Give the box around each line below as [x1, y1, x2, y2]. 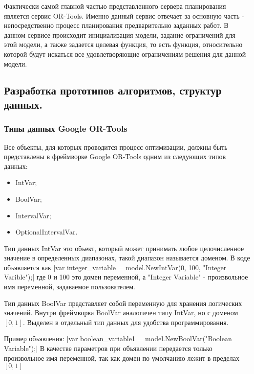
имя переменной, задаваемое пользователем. [4, 281, 136, 292]
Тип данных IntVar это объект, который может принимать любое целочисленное [4, 243, 244, 253]
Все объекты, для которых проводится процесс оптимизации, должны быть [4, 141, 228, 152]
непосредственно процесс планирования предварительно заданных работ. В [4, 20, 229, 30]
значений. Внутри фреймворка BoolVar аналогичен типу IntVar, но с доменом [4, 307, 238, 318]
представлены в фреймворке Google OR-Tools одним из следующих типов [4, 151, 226, 162]
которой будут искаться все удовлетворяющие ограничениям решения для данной [4, 48, 246, 59]
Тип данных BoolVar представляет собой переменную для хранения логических [4, 298, 242, 308]
